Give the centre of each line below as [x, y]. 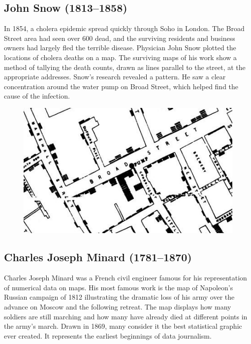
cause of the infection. [37, 96]
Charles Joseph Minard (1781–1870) [98, 257]
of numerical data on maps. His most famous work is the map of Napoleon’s [119, 287]
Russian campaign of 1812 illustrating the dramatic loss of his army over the [119, 297]
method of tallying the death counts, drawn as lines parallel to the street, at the [125, 67]
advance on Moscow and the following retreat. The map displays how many [118, 306]
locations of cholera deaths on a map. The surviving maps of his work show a [121, 57]
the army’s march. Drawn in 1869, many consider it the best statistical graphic [123, 326]
